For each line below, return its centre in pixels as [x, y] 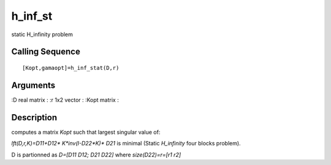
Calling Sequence [46, 52]
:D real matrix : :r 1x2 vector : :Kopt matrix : [65, 100]
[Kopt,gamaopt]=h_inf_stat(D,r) [71, 68]
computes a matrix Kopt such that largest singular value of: [86, 132]
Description [34, 117]
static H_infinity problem [42, 34]
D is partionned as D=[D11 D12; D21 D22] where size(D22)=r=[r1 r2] [96, 155]
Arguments [33, 85]
